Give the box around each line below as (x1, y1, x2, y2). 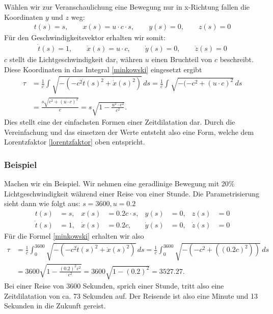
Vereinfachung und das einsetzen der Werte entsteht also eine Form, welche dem (4, 126, 254, 137)
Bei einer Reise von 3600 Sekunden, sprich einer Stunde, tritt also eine (4, 280, 224, 291)
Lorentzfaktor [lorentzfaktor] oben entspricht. (4, 136, 145, 147)
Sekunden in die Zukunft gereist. (4, 300, 106, 311)
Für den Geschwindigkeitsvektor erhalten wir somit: (4, 32, 166, 43)
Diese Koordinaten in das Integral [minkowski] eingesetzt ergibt (4, 64, 202, 74)
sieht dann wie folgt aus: (4, 198, 80, 209)
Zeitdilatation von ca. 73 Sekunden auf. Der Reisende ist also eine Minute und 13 (4, 290, 258, 301)
